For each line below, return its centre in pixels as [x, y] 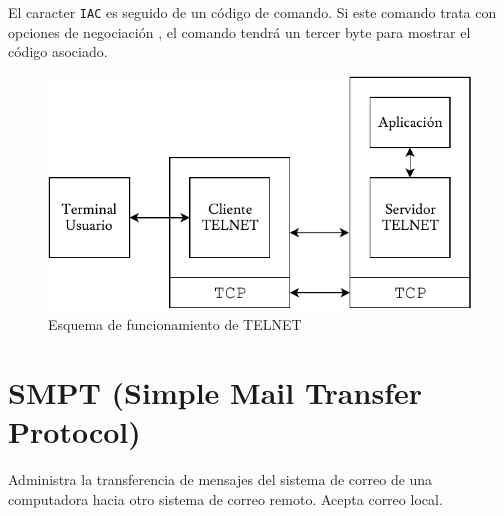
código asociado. [58, 51]
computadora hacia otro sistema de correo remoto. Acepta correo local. [225, 499]
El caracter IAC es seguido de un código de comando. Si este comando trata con [252, 12]
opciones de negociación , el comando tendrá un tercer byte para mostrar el [239, 31]
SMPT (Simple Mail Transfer [215, 392]
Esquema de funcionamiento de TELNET [175, 323]
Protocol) [74, 431]
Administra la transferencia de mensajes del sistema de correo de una [220, 479]
